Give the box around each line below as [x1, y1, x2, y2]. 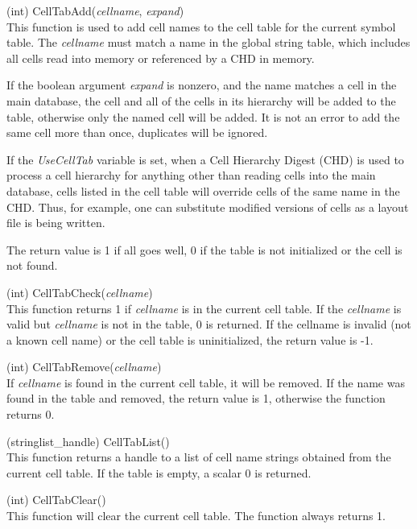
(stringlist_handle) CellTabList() [6, 432, 170, 449]
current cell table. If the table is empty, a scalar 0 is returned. [6, 464, 312, 481]
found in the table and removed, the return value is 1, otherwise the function [6, 390, 386, 407]
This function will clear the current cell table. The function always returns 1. [6, 507, 386, 524]
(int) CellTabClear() [6, 491, 106, 508]
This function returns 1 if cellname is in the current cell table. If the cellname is [6, 300, 402, 316]
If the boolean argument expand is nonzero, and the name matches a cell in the [6, 76, 397, 93]
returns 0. [6, 406, 55, 423]
